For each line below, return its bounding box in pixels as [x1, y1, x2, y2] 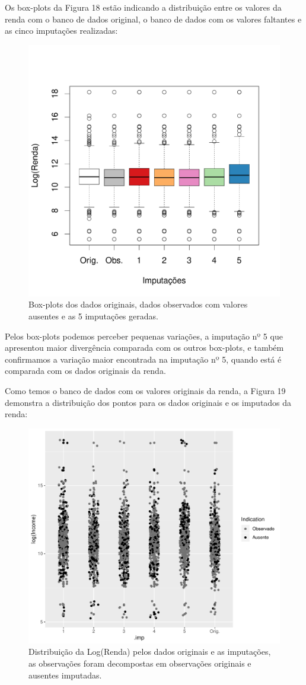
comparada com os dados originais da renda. [5, 364, 166, 377]
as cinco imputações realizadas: [5, 24, 118, 37]
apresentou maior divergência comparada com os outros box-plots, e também [5, 341, 284, 354]
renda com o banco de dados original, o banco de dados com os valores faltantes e [5, 12, 302, 25]
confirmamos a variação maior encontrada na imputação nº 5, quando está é [5, 353, 282, 365]
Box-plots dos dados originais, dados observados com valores [28, 298, 248, 311]
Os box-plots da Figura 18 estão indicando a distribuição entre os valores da [5, 1, 282, 13]
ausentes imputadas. [28, 668, 102, 681]
